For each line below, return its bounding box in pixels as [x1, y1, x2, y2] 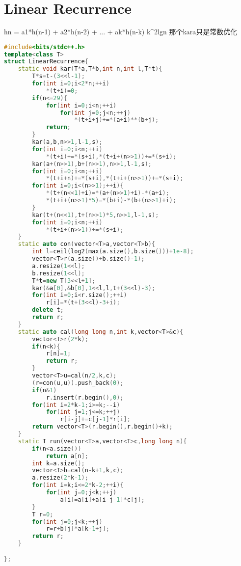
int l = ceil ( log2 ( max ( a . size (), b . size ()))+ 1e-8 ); [32, 248, 194, 255]
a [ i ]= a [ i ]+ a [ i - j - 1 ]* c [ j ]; [60, 496, 145, 503]
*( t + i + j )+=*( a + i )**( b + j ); [74, 116, 159, 124]
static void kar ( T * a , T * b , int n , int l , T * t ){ [18, 65, 162, 73]
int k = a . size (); [32, 459, 85, 467]
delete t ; [32, 306, 64, 314]
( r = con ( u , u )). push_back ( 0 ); [32, 379, 124, 386]
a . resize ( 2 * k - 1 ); [32, 474, 88, 482]
